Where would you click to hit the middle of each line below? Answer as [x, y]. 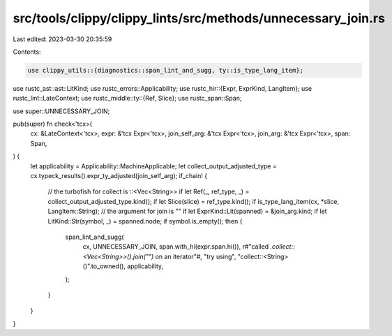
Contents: [27, 52]
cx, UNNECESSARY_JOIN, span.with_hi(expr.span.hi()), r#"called [176, 247]
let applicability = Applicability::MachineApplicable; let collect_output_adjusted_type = [153, 166]
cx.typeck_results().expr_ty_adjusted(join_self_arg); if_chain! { [119, 176]
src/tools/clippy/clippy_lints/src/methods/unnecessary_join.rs [199, 18]
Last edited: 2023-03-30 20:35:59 [62, 39]
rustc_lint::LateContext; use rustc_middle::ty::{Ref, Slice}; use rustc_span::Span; [127, 98]
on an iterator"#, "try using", [196, 256]
